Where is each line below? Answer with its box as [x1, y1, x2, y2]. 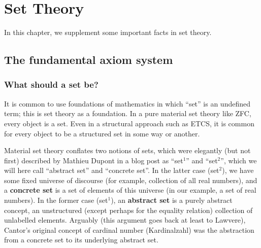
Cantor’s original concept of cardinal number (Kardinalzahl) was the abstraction [4, 224, 254, 235]
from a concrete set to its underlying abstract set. [4, 234, 158, 245]
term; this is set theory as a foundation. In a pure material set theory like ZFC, [4, 108, 251, 119]
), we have [222, 165, 254, 175]
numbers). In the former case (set [4, 195, 108, 205]
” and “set [186, 155, 218, 165]
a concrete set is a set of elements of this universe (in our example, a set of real [4, 185, 256, 195]
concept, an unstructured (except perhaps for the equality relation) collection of [4, 204, 253, 215]
